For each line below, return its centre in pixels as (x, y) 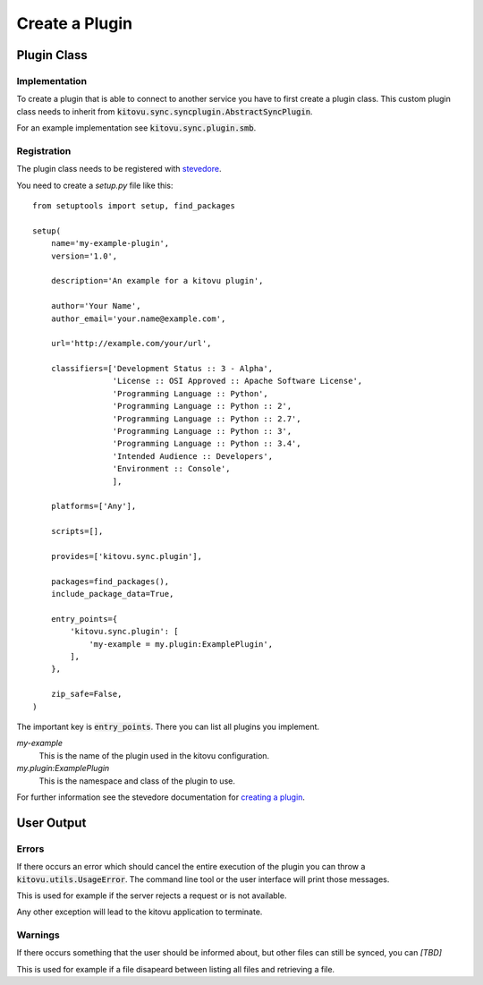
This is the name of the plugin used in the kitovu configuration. (154, 755)
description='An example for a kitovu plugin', (157, 281)
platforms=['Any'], (93, 506)
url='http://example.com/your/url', (131, 344)
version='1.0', (84, 256)
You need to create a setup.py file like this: (95, 185)
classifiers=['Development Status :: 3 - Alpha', (161, 369)
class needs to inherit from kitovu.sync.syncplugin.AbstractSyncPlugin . (165, 111)
